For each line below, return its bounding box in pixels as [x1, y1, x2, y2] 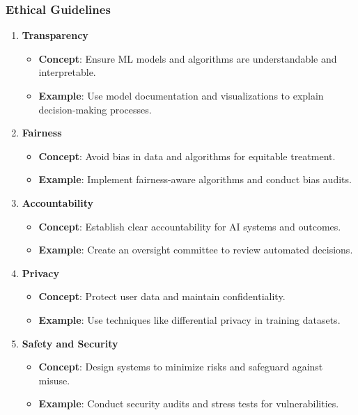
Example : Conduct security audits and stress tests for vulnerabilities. [38, 396, 339, 411]
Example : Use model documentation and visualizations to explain [38, 88, 324, 102]
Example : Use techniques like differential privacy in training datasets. [38, 312, 341, 327]
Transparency [22, 28, 88, 42]
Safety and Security [22, 336, 118, 350]
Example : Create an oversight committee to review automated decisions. [38, 242, 353, 257]
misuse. [38, 373, 70, 387]
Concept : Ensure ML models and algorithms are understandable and [38, 51, 337, 65]
